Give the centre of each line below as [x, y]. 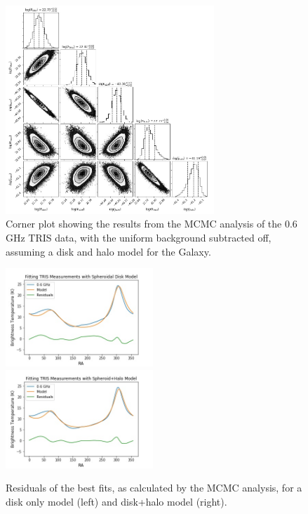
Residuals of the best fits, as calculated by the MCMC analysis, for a [154, 488]
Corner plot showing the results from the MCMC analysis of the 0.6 [152, 224]
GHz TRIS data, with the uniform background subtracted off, [139, 237]
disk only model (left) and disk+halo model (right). [116, 501]
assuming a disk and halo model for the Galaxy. [108, 251]
